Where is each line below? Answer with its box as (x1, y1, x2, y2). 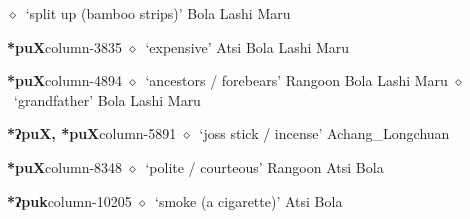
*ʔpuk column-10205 (7, 190, 132, 211)
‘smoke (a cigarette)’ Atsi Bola (154, 190, 343, 211)
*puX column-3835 (7, 36, 123, 57)
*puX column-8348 (7, 156, 123, 177)
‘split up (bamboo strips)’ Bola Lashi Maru (25, 3, 291, 23)
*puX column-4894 (7, 70, 123, 91)
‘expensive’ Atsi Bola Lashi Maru (145, 36, 350, 57)
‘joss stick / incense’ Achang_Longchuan (199, 123, 450, 144)
